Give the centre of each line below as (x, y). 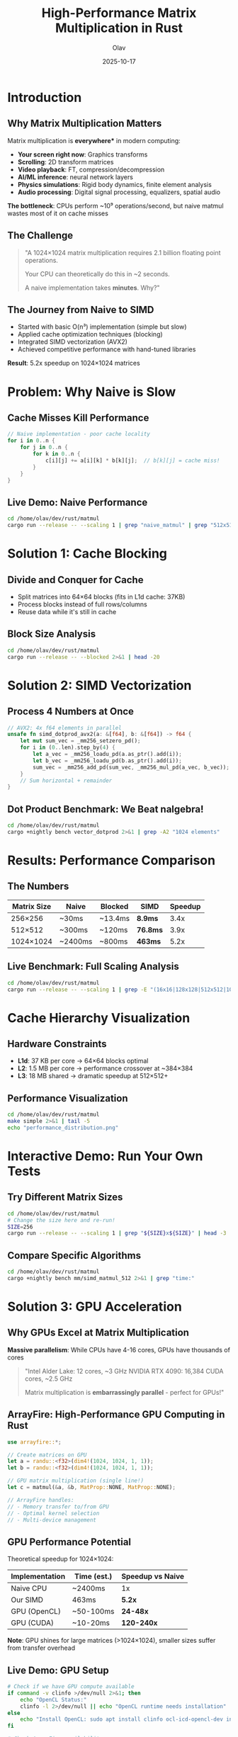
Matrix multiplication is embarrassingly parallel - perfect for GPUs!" (124, 1392)
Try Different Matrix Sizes (65, 1198)
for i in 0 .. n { (31, 441)
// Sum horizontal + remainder (66, 781)
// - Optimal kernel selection (53, 1513)
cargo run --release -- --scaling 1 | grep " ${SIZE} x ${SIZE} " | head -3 (117, 1233)
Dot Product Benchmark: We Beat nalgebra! (106, 809)
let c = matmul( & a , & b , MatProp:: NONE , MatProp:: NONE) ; (91, 1488)
